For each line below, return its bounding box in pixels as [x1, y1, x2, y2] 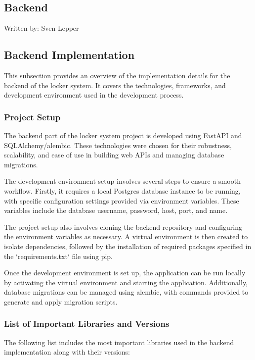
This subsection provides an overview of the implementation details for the [4, 70, 230, 80]
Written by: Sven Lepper [4, 23, 79, 33]
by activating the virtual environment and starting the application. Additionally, [4, 277, 248, 287]
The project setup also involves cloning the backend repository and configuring [4, 221, 242, 232]
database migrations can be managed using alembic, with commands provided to [4, 287, 249, 297]
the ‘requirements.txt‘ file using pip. [4, 251, 113, 261]
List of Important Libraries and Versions [4, 317, 170, 330]
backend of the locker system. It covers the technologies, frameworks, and [4, 80, 226, 90]
